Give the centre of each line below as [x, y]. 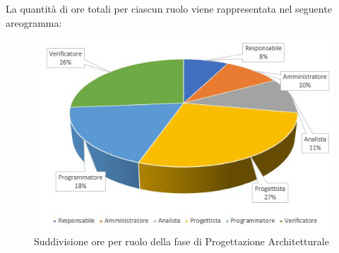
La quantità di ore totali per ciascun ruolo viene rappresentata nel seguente [169, 8]
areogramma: [34, 22]
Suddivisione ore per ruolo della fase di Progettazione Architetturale [182, 241]
